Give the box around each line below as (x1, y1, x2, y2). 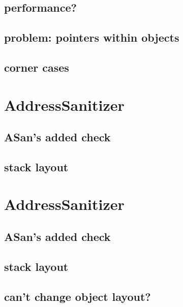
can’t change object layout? (4, 288, 151, 304)
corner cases (4, 59, 69, 75)
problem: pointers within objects (4, 29, 179, 45)
